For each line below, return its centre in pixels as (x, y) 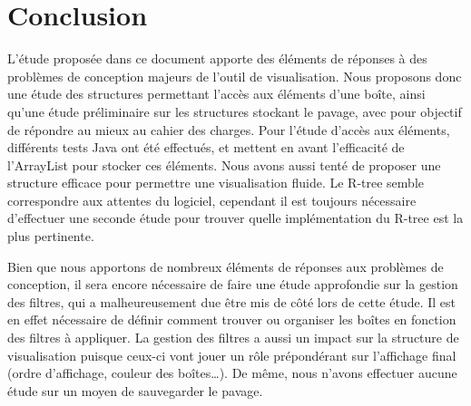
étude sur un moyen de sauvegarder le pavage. (135, 390)
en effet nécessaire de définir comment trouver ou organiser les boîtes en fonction (232, 319)
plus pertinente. (51, 236)
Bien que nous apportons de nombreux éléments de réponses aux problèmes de (226, 266)
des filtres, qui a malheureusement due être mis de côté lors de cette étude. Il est (232, 301)
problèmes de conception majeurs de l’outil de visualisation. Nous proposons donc (235, 76)
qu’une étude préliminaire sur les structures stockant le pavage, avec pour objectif (235, 111)
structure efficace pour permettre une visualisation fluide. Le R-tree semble (216, 183)
